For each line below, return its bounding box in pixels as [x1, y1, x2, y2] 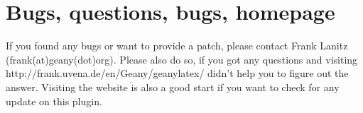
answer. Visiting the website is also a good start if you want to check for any [6, 79, 340, 94]
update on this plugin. [6, 93, 102, 108]
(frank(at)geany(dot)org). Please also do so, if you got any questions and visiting [6, 52, 358, 66]
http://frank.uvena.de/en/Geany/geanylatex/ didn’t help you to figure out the [6, 66, 349, 81]
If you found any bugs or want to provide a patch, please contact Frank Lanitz [6, 38, 348, 53]
